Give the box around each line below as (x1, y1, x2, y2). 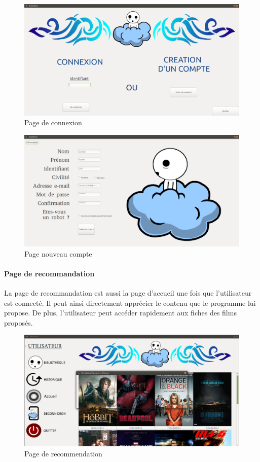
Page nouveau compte (24, 248, 92, 259)
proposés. (4, 317, 33, 328)
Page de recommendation (24, 448, 102, 458)
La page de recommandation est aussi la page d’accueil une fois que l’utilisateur (4, 288, 252, 298)
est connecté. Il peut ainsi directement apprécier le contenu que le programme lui (4, 297, 256, 308)
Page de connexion (24, 117, 82, 128)
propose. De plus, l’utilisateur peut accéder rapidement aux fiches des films (4, 307, 237, 318)
